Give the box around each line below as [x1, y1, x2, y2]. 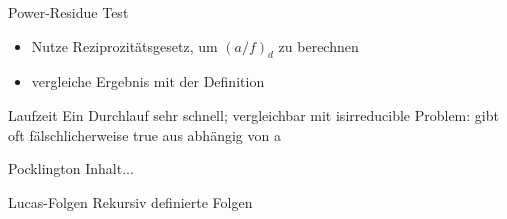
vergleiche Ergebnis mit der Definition [31, 71, 265, 92]
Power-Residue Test [8, 2, 129, 22]
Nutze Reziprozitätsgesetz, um [31, 35, 218, 56]
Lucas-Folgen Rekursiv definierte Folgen [8, 191, 253, 212]
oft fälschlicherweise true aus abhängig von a [8, 124, 281, 145]
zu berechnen [278, 35, 359, 56]
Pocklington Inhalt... [8, 158, 134, 179]
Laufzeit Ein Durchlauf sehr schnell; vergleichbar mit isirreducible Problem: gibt [8, 104, 499, 125]
